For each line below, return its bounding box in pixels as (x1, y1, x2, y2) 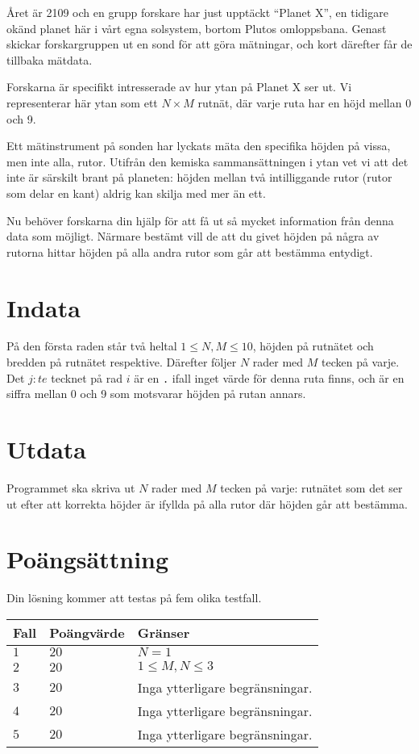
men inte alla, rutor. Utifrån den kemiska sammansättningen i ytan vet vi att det (6, 153, 409, 170)
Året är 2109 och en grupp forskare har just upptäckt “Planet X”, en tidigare (6, 4, 388, 20)
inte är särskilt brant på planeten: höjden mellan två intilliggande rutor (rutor (6, 169, 392, 186)
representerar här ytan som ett (6, 94, 158, 111)
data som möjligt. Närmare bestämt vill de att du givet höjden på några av (6, 228, 380, 245)
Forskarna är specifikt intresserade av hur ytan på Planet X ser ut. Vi (6, 78, 352, 95)
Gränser (137, 622, 190, 642)
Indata (6, 291, 81, 324)
